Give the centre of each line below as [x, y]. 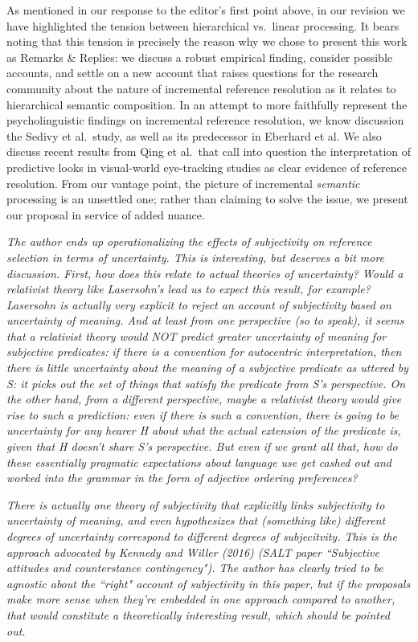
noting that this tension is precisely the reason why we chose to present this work [207, 41]
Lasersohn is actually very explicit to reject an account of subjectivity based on [199, 304]
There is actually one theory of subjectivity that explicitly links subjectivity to [196, 504]
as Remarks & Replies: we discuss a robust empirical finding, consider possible [200, 57]
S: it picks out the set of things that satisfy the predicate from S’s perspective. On [206, 383]
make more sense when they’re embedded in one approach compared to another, [201, 599]
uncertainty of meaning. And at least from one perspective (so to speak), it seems [205, 320]
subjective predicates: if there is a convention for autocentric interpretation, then [204, 352]
